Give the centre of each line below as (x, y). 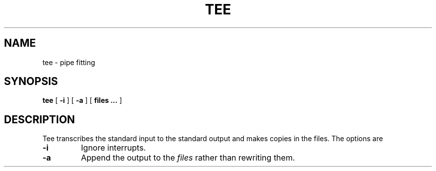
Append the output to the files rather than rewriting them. (188, 158)
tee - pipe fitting (69, 62)
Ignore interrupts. (113, 148)
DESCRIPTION (40, 119)
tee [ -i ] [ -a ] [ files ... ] (82, 100)
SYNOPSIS (31, 82)
